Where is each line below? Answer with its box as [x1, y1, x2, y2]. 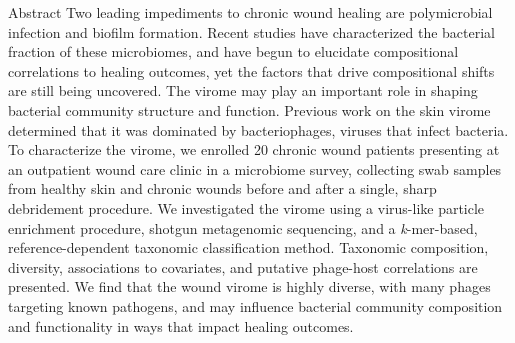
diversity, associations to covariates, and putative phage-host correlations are [8, 256, 478, 277]
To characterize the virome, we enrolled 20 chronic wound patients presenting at [8, 139, 500, 160]
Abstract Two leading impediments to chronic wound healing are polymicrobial [8, 2, 493, 22]
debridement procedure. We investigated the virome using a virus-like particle [8, 197, 485, 218]
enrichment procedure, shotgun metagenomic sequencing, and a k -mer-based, [8, 217, 478, 238]
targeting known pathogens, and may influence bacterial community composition [8, 295, 503, 316]
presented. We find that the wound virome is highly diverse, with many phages [8, 276, 491, 297]
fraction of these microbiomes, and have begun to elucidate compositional [8, 41, 459, 62]
